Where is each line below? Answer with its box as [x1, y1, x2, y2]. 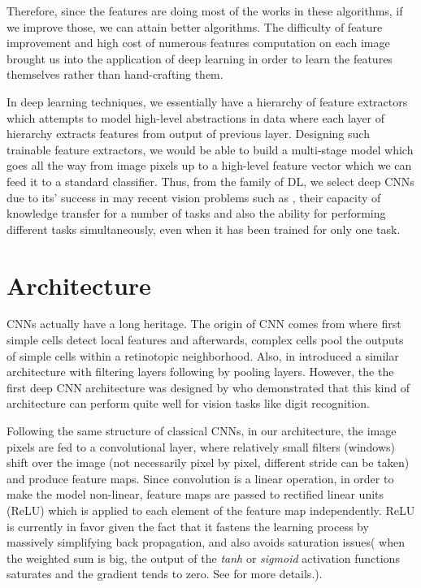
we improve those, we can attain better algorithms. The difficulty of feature [7, 18, 383, 35]
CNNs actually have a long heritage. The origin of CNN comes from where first [7, 315, 401, 332]
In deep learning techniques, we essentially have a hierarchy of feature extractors [7, 93, 408, 110]
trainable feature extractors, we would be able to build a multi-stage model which [7, 141, 414, 158]
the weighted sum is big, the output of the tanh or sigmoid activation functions [7, 549, 400, 566]
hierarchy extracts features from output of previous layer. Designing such [7, 125, 370, 142]
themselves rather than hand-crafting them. [7, 66, 224, 83]
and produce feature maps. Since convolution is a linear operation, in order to [7, 469, 394, 486]
